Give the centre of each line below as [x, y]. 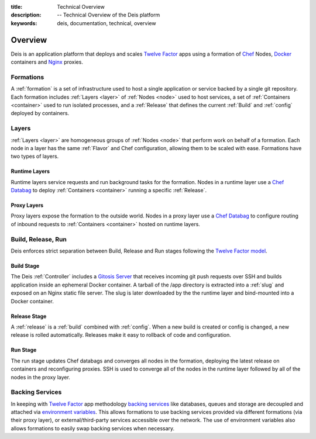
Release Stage [29, 316]
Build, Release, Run [39, 239]
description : [26, 15]
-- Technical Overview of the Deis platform [109, 15]
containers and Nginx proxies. [47, 62]
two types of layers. [35, 156]
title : [17, 7]
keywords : [24, 23]
